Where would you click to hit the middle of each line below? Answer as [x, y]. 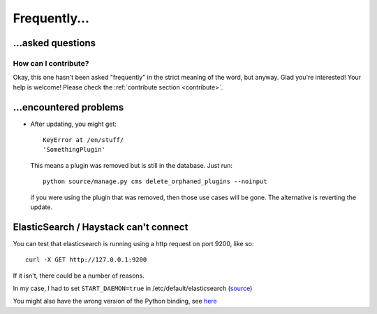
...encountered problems [68, 107]
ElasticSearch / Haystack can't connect [101, 227]
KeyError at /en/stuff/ [83, 140]
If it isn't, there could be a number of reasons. [79, 276]
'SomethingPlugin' [74, 150]
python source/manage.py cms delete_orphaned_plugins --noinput [155, 181]
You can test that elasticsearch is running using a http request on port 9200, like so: [133, 243]
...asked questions [54, 43]
